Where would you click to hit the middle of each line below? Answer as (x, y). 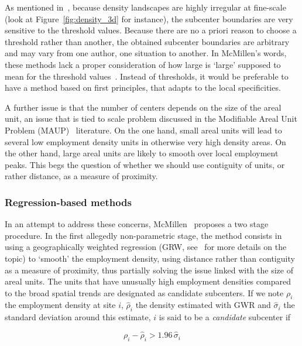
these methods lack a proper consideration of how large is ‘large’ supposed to (143, 64)
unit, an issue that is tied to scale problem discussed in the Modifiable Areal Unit (151, 119)
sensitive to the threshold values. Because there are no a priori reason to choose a (151, 30)
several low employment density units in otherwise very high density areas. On (145, 141)
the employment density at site (60, 305)
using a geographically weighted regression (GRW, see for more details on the (146, 247)
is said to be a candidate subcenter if (225, 317)
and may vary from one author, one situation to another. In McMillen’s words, (146, 53)
